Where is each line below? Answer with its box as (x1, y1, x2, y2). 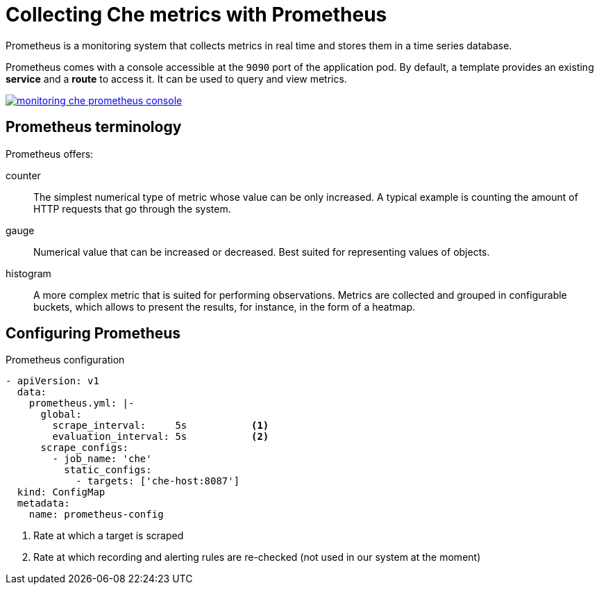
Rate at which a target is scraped (33, 530, 184, 542)
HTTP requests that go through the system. (33, 202, 231, 215)
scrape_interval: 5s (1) (52, 420, 269, 432)
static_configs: (64, 464, 152, 476)
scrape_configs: (40, 442, 129, 454)
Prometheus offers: (6, 147, 94, 160)
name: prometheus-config (28, 509, 164, 521)
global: (40, 409, 82, 420)
